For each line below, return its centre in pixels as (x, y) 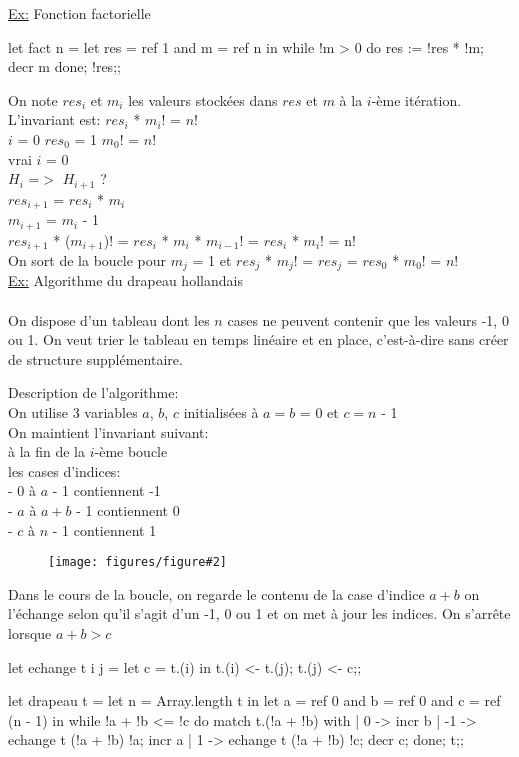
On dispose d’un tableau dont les (109, 319)
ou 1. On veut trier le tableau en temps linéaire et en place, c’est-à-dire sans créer (258, 339)
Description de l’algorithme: (93, 392)
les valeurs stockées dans (203, 99)
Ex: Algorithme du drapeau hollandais (125, 280)
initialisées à (221, 411)
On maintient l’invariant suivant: (108, 431)
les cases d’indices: (64, 470)
